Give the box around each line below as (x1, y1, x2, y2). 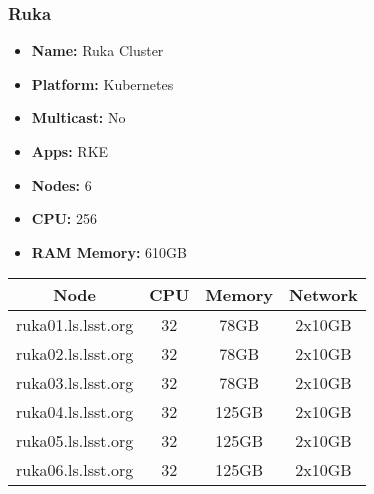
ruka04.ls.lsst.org (16, 400, 134, 424)
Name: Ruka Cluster (31, 40, 164, 61)
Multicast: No (31, 107, 126, 128)
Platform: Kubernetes (31, 73, 174, 94)
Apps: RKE (31, 141, 109, 161)
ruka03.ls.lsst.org (16, 371, 134, 395)
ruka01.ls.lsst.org (16, 313, 134, 337)
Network (289, 283, 358, 307)
